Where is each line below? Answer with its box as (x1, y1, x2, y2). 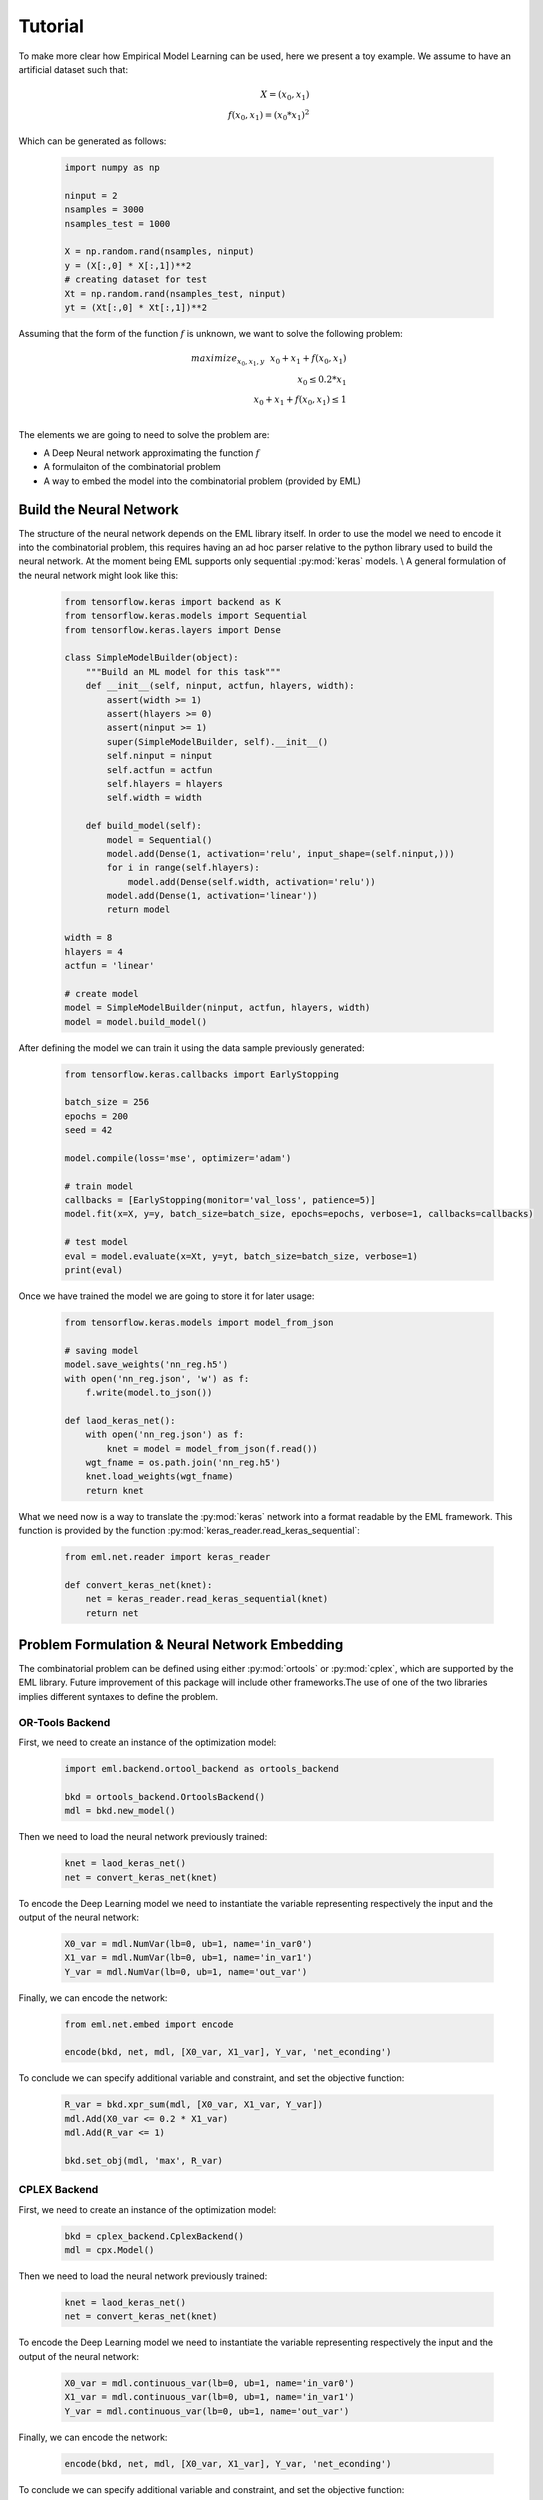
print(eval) (64, 1265, 124, 1276)
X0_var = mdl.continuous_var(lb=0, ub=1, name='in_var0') (64, 2377, 355, 2389)
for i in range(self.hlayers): (106, 862, 260, 874)
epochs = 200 (64, 1110, 129, 1122)
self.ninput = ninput (106, 750, 213, 762)
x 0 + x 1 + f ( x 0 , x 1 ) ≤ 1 (253, 394, 347, 407)
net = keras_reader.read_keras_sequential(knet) (85, 1593, 329, 1605)
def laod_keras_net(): (64, 1415, 176, 1426)
